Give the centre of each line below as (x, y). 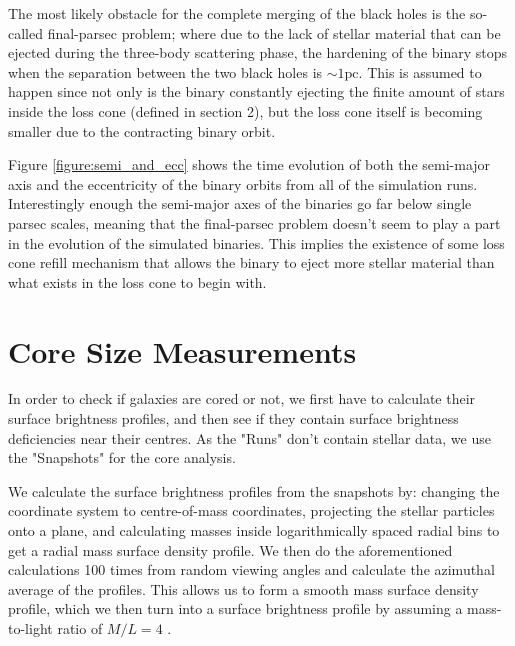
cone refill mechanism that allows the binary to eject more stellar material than (251, 262)
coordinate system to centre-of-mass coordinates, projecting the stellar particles (251, 510)
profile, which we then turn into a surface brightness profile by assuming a (235, 608)
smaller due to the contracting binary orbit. (142, 130)
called (25, 32)
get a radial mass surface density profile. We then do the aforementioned (230, 549)
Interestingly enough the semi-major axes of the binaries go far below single (240, 203)
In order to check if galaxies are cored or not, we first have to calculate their (242, 398)
